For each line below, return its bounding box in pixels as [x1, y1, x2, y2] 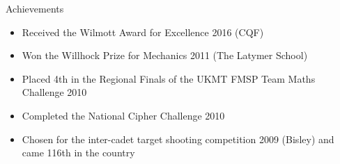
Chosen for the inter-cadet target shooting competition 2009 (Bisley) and [22, 131, 334, 146]
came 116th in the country [22, 145, 135, 160]
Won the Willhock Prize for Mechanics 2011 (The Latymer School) [22, 48, 308, 63]
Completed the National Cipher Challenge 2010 [22, 108, 225, 122]
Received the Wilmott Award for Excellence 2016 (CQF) [22, 24, 264, 39]
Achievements [6, 1, 64, 15]
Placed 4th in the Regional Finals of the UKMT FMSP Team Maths [22, 71, 316, 85]
